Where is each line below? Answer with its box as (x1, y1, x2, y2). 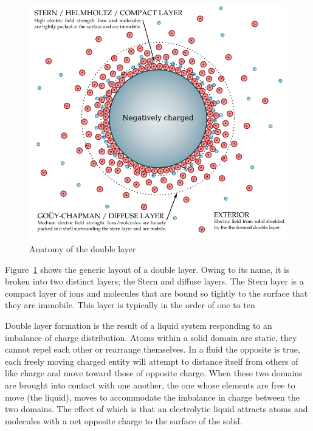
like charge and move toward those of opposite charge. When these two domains (5, 367, 303, 379)
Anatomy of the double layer (29, 243, 136, 255)
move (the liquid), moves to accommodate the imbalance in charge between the (5, 390, 300, 403)
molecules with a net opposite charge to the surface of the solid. (5, 414, 242, 427)
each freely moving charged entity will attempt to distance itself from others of (5, 354, 298, 367)
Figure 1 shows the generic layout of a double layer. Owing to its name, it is (5, 263, 290, 275)
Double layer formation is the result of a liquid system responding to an (5, 319, 272, 331)
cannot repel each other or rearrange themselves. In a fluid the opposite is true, (5, 343, 300, 356)
